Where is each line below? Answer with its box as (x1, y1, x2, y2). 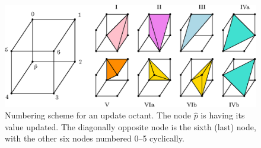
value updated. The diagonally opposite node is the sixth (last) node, (5, 120, 256, 133)
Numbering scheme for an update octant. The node (5, 109, 191, 121)
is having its (200, 109, 245, 121)
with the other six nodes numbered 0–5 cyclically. (5, 132, 184, 144)
